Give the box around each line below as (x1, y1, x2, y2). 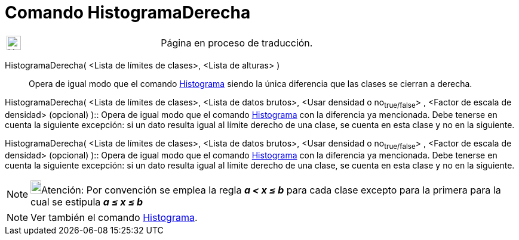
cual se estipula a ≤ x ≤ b (30, 196, 143, 208)
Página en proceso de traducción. (161, 36, 313, 49)
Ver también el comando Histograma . (30, 211, 198, 224)
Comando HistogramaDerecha (5, 2, 251, 23)
